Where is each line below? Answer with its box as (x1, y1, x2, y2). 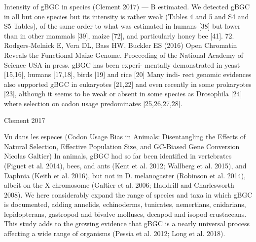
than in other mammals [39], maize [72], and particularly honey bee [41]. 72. (4, 30, 234, 40)
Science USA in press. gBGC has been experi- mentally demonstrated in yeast (4, 59, 240, 70)
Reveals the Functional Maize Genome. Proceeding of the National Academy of (4, 49, 243, 60)
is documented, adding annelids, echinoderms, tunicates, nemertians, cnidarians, (4, 199, 246, 209)
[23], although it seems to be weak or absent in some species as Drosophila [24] (4, 88, 242, 99)
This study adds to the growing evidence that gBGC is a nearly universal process (4, 218, 250, 229)
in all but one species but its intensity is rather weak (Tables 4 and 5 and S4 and (4, 11, 249, 21)
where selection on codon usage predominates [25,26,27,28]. (4, 98, 183, 108)
